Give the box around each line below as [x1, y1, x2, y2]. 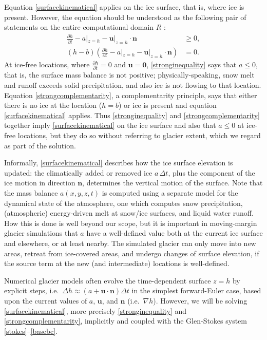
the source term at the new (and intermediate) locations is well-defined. [4, 258, 230, 269]
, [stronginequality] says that [146, 59, 237, 70]
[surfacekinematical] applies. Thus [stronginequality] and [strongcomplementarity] [4, 109, 260, 120]
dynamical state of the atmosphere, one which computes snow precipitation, [4, 197, 243, 208]
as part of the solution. [4, 140, 76, 150]
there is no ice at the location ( [4, 100, 102, 110]
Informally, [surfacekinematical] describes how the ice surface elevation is [4, 157, 233, 168]
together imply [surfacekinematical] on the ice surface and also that [4, 120, 216, 130]
